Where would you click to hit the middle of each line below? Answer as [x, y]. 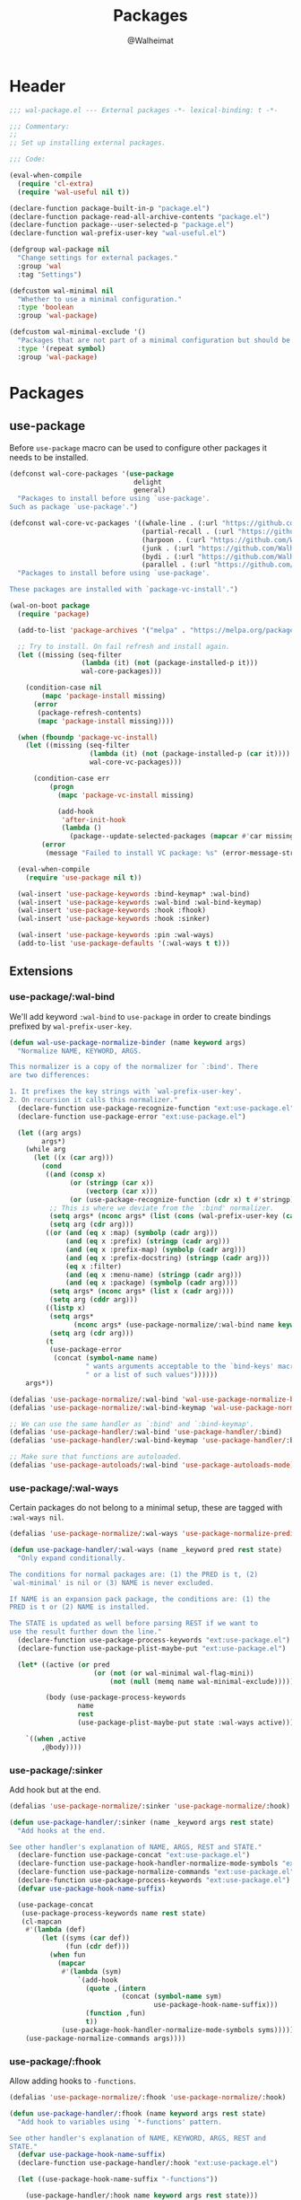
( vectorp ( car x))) [122, 1191]
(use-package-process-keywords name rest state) [113, 1913]
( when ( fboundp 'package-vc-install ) [88, 737]
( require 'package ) [54, 614]
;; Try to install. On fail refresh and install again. [124, 646]
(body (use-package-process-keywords [116, 1697]
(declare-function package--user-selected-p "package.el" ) [122, 225]
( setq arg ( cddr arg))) [94, 1300]
